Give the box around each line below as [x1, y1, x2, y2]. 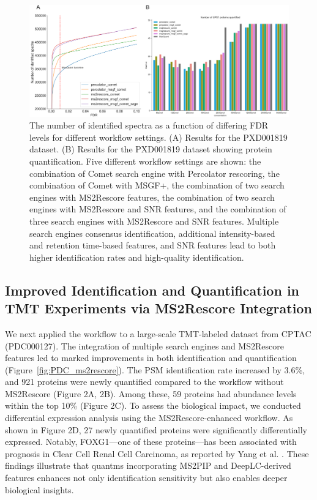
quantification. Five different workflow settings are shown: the [29, 154, 261, 167]
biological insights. [5, 483, 74, 496]
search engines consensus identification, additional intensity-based [29, 226, 275, 239]
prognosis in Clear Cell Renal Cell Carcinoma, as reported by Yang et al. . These [5, 447, 309, 460]
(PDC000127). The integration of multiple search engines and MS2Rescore [5, 339, 284, 352]
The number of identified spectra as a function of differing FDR [29, 119, 269, 132]
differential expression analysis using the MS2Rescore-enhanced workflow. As [5, 411, 293, 424]
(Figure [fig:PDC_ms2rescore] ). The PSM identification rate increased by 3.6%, [5, 363, 305, 376]
